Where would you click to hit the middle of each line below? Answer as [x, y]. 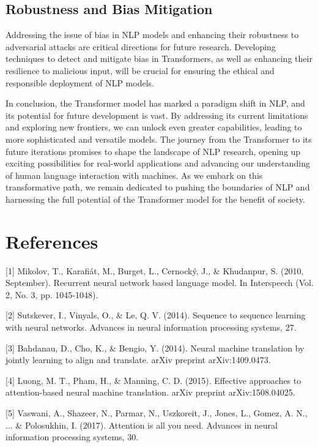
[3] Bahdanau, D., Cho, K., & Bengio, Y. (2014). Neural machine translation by [155, 347]
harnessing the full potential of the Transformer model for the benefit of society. [155, 199]
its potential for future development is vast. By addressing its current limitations [157, 115]
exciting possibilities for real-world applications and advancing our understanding [158, 163]
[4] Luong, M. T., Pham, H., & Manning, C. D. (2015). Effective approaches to [153, 380]
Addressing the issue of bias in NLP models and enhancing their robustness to [152, 35]
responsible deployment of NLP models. [80, 82]
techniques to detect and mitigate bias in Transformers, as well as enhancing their [159, 58]
